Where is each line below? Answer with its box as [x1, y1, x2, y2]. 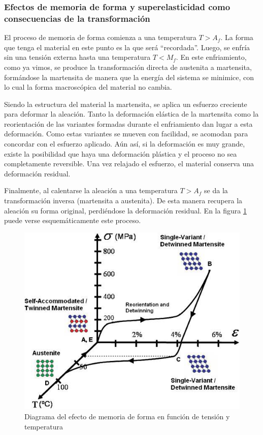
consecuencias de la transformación [4, 12, 150, 24]
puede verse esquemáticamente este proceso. [4, 215, 141, 226]
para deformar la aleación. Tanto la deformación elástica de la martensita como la [4, 108, 259, 119]
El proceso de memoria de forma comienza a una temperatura [4, 32, 196, 43]
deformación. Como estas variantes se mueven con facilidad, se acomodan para [4, 128, 248, 139]
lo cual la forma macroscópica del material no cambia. [4, 82, 172, 92]
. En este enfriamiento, [176, 52, 247, 62]
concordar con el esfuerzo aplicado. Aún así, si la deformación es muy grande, [4, 138, 245, 149]
